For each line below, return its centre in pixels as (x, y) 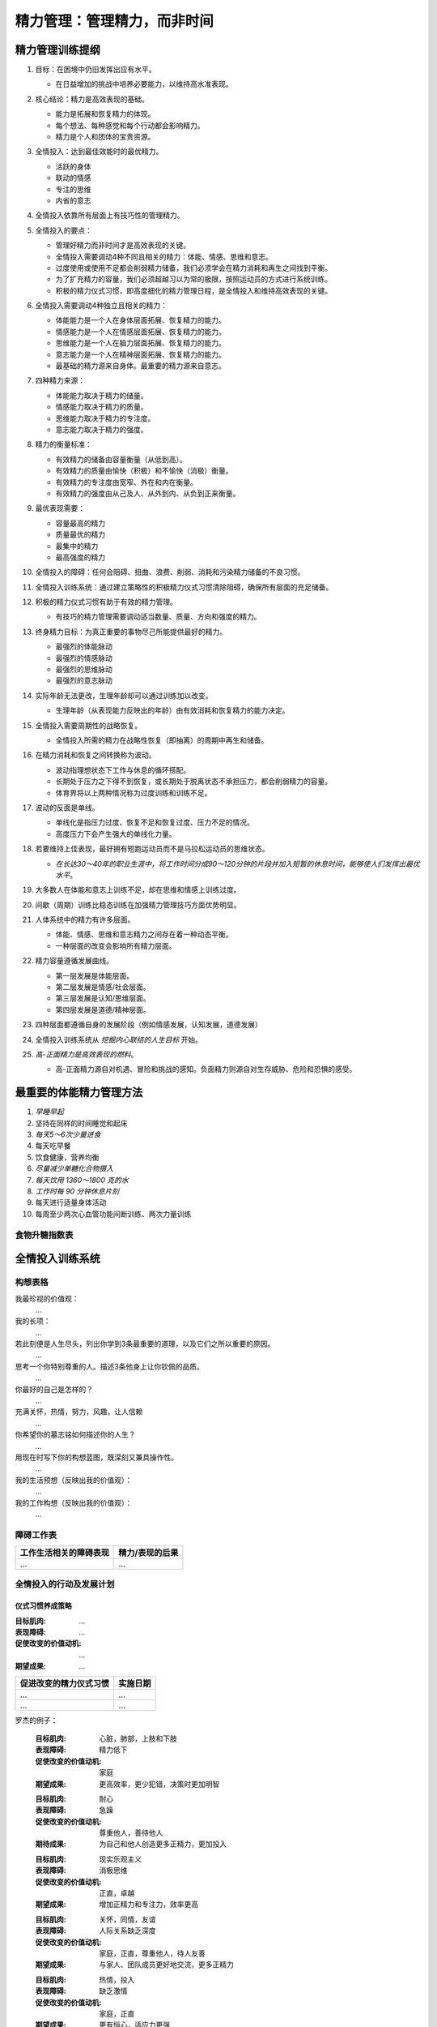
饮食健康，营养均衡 (67, 1157)
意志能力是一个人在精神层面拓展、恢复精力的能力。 (140, 354)
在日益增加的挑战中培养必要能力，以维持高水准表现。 (144, 84)
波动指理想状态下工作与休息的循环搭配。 (123, 769)
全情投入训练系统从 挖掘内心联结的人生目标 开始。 (119, 1039)
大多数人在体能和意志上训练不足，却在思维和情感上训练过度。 (138, 890)
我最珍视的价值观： (47, 1298)
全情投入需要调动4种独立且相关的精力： (102, 306)
